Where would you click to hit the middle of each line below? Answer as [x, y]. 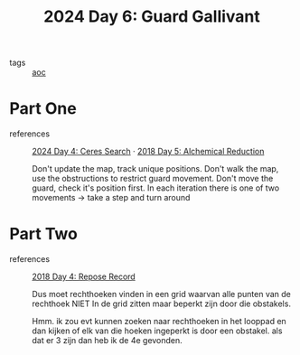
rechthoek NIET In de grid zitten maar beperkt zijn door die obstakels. [162, 304]
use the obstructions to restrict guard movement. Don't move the [153, 179]
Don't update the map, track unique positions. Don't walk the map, [155, 169]
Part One [43, 109]
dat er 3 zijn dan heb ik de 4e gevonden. [107, 341]
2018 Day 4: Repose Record [84, 276]
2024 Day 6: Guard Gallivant [152, 17]
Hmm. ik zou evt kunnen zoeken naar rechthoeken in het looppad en [159, 322]
